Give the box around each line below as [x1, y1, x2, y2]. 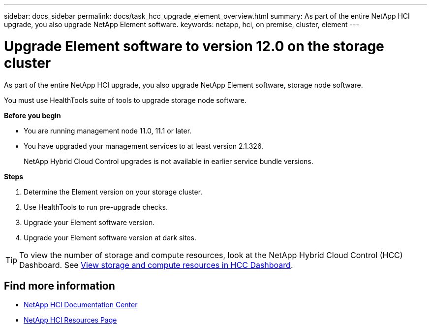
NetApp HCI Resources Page [24, 316, 117, 325]
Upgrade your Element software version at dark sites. [24, 233, 196, 242]
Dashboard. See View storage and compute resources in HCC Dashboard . [19, 260, 293, 270]
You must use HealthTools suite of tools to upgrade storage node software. [4, 96, 247, 104]
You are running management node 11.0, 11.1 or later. [24, 126, 192, 135]
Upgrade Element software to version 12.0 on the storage [4, 37, 384, 55]
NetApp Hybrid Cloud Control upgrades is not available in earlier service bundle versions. [24, 157, 313, 165]
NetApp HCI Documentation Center [24, 300, 138, 309]
